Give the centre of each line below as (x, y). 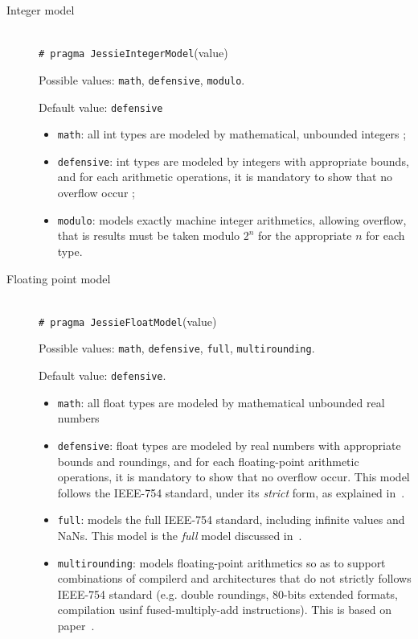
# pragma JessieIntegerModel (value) (133, 53)
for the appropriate (305, 235)
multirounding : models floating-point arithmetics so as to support (221, 562)
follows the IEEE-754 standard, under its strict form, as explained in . (231, 492)
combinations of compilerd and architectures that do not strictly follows (234, 578)
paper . (76, 626)
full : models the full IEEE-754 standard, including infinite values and (231, 519)
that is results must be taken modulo (149, 235)
